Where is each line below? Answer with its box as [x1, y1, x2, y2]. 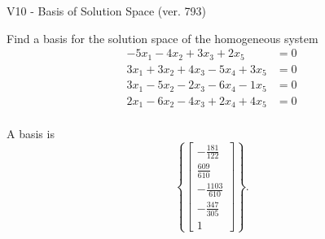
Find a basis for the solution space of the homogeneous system [7, 29, 318, 46]
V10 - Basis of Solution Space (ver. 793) [7, 2, 206, 19]
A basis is [7, 125, 55, 142]
